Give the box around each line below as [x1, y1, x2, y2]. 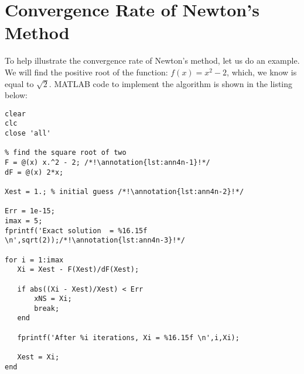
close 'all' [5, 129, 51, 137]
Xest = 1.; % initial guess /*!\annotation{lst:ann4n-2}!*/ [5, 187, 244, 196]
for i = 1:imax [5, 255, 64, 264]
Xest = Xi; [17, 353, 60, 362]
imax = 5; [5, 216, 43, 225]
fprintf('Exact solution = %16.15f [5, 226, 148, 235]
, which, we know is [227, 65, 297, 78]
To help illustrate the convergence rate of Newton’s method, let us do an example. [5, 54, 300, 67]
